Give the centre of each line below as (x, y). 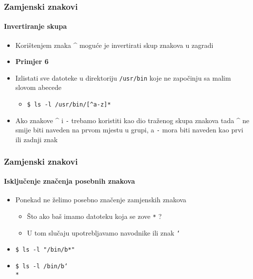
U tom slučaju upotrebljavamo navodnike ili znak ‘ (104, 232)
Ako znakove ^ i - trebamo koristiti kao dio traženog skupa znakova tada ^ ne (132, 120)
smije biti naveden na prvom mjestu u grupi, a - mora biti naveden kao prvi (129, 130)
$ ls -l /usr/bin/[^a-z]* (69, 105)
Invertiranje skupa (36, 26)
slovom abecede (38, 87)
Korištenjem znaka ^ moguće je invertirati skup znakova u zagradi (114, 45)
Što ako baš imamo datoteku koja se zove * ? (94, 216)
